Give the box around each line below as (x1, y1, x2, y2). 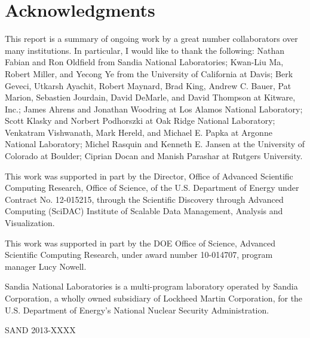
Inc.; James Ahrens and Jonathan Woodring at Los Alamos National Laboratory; (5, 102, 303, 115)
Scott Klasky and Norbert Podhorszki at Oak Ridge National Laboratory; (5, 114, 275, 127)
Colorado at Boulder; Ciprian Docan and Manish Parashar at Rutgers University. (5, 150, 303, 162)
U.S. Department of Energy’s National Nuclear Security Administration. (5, 303, 269, 316)
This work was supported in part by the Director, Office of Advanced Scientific (5, 169, 293, 182)
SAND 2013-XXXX (5, 324, 76, 336)
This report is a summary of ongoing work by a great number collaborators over (5, 32, 298, 45)
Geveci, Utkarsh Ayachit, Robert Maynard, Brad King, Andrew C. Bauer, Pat (5, 79, 291, 92)
